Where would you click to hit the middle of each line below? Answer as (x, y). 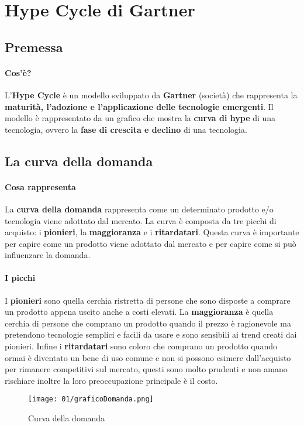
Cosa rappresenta (40, 186)
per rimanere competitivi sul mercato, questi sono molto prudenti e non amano (146, 369)
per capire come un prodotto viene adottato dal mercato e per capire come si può (151, 243)
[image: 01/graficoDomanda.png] (91, 399)
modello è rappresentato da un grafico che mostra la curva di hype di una (140, 118)
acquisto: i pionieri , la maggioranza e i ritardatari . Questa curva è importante (152, 232)
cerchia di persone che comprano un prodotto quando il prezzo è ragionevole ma (148, 323)
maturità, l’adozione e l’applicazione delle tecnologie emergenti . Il (139, 106)
